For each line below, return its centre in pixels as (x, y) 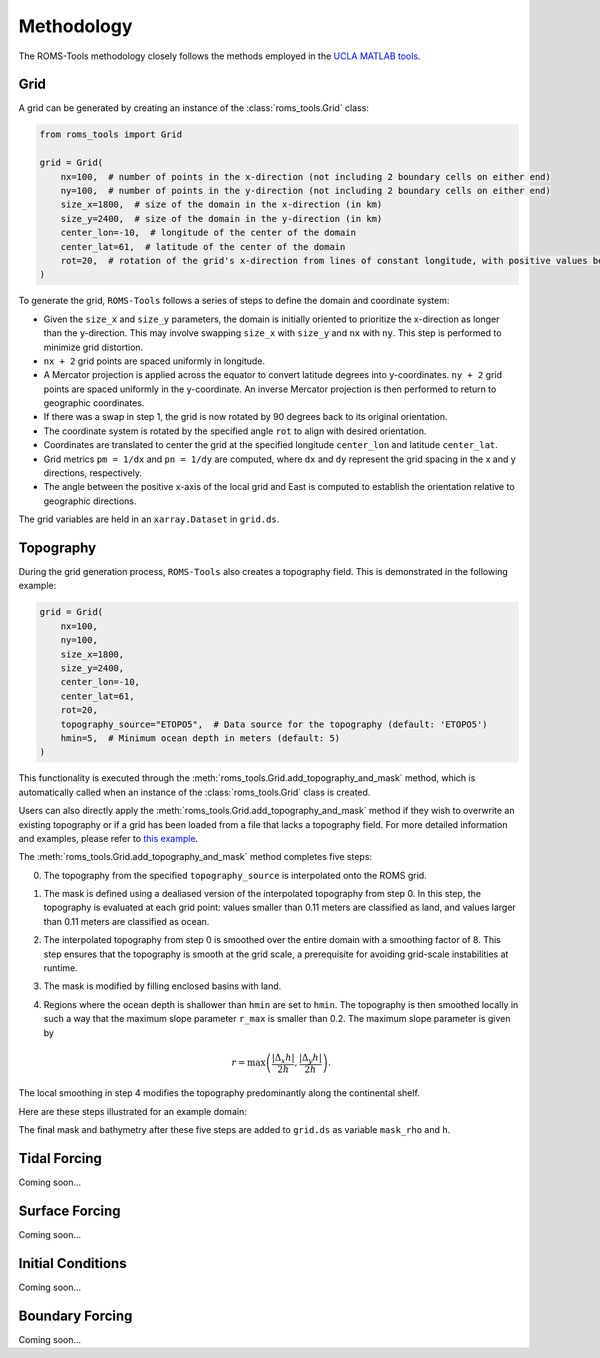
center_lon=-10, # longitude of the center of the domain (208, 233)
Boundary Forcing (75, 1315)
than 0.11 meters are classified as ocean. (126, 921)
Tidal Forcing (60, 1158)
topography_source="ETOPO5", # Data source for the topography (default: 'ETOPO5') (274, 724)
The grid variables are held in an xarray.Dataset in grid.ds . (149, 519)
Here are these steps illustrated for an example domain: (132, 1111)
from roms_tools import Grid (111, 134)
